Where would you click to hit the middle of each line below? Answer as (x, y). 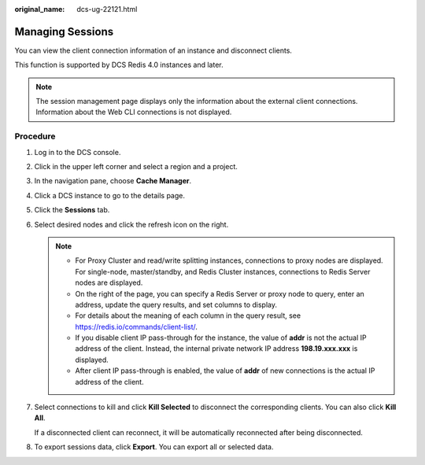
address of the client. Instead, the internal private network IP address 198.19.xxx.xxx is (216, 349)
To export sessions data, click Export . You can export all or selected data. (154, 447)
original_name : (40, 9)
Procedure (35, 136)
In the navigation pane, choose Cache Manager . (113, 181)
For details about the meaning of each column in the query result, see (188, 316)
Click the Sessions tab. (72, 210)
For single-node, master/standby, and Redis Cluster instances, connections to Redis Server (223, 271)
